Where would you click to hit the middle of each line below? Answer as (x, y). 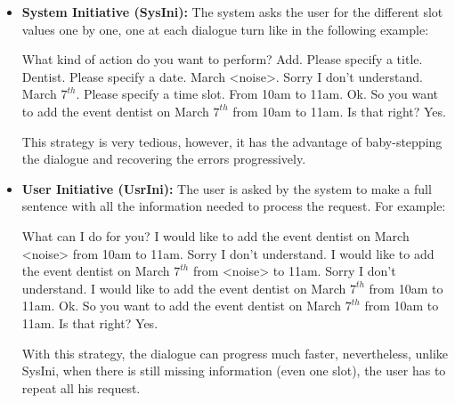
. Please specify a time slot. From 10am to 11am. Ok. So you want (257, 94)
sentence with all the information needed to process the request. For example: (234, 206)
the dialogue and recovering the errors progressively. (164, 159)
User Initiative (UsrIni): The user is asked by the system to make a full (227, 188)
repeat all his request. (81, 387)
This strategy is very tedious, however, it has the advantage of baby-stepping (232, 141)
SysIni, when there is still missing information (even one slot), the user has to (234, 371)
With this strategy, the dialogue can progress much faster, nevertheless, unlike (235, 353)
